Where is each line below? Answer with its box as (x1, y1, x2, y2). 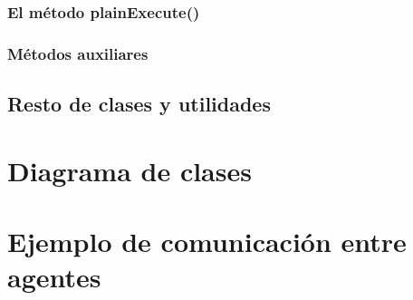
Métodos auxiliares (7, 42, 149, 64)
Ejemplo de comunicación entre (7, 223, 407, 260)
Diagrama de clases (7, 151, 252, 189)
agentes (7, 258, 101, 295)
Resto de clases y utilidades (7, 90, 271, 118)
